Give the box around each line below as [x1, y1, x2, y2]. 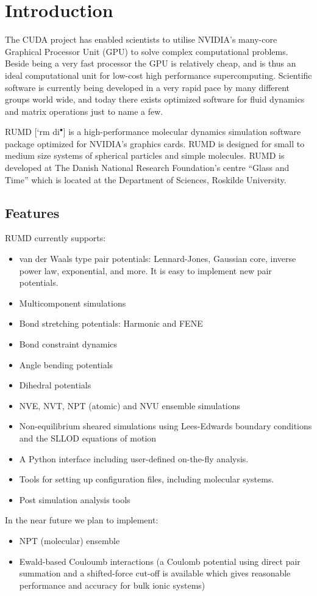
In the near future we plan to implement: [5, 514, 158, 526]
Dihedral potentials [19, 379, 91, 391]
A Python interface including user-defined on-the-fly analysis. [19, 452, 249, 465]
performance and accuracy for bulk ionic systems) [19, 578, 205, 591]
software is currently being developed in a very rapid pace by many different [5, 81, 290, 93]
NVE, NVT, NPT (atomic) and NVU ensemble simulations [19, 399, 241, 412]
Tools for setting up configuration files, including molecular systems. [19, 473, 274, 485]
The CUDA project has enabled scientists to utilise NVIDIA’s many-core [5, 33, 277, 46]
